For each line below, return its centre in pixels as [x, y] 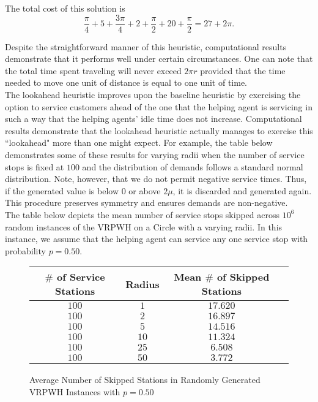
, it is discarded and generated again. [242, 190]
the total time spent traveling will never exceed [93, 70]
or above [145, 190]
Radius [142, 284]
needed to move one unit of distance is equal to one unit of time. [126, 82]
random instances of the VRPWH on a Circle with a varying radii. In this [144, 226]
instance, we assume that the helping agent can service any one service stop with [157, 239]
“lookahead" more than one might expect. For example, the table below [139, 142]
